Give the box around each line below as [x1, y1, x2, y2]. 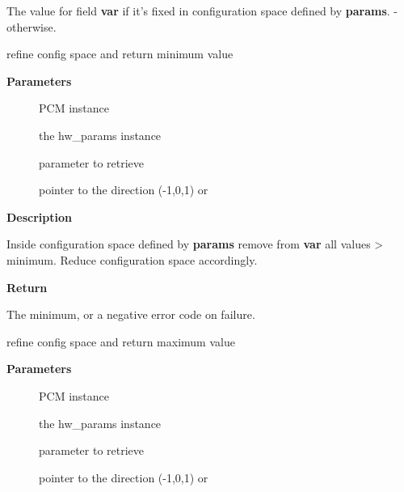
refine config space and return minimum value [6, 45, 234, 62]
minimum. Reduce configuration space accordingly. [6, 251, 258, 268]
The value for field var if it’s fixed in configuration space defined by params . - [6, 2, 398, 19]
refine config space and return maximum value [6, 333, 235, 350]
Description [6, 208, 73, 225]
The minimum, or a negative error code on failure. [6, 306, 255, 323]
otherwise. [6, 18, 57, 35]
